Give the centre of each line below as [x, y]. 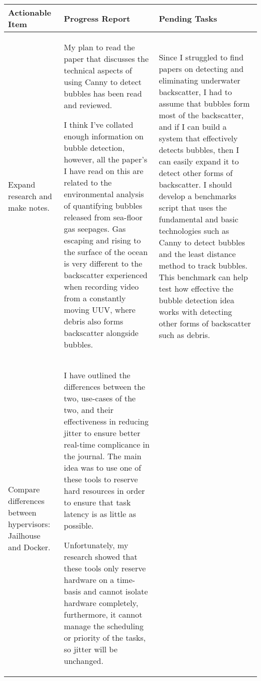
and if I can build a [193, 126]
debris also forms [94, 321]
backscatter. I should [195, 184]
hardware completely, [101, 603]
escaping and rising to [102, 240]
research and [30, 196]
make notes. [29, 207]
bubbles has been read [103, 93]
